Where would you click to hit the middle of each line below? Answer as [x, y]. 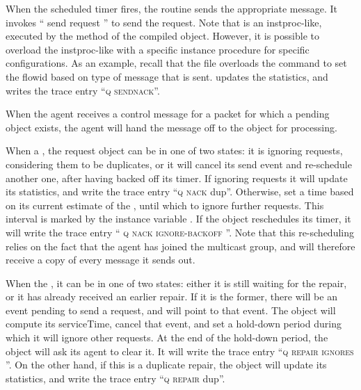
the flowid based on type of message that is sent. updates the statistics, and [167, 76]
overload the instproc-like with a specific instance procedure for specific [158, 49]
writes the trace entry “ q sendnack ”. [83, 90]
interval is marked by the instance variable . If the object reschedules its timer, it [178, 219]
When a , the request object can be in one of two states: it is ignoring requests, [174, 151]
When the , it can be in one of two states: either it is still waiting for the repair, [176, 283]
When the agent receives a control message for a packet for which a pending [168, 114]
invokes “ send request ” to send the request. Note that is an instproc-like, [164, 22]
